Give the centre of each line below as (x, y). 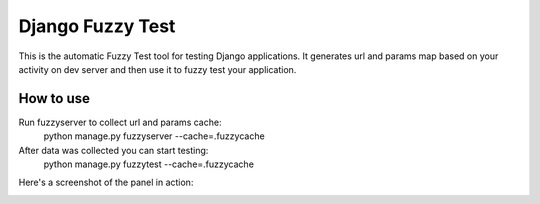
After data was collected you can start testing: (113, 150)
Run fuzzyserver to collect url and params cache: (120, 122)
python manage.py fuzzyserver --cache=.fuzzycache (154, 136)
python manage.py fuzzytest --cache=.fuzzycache (149, 164)
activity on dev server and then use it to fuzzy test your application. (157, 69)
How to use (54, 98)
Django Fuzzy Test (97, 26)
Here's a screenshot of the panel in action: (106, 182)
